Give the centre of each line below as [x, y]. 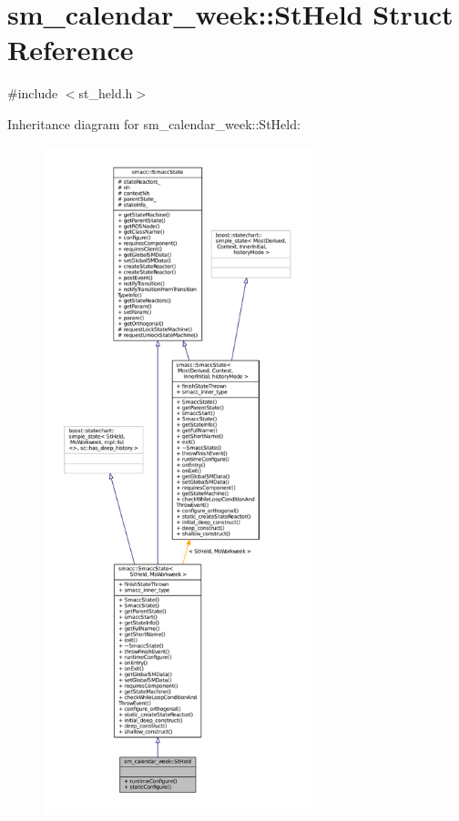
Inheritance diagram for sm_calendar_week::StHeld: [154, 123]
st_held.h [106, 93]
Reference [71, 50]
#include [33, 93]
